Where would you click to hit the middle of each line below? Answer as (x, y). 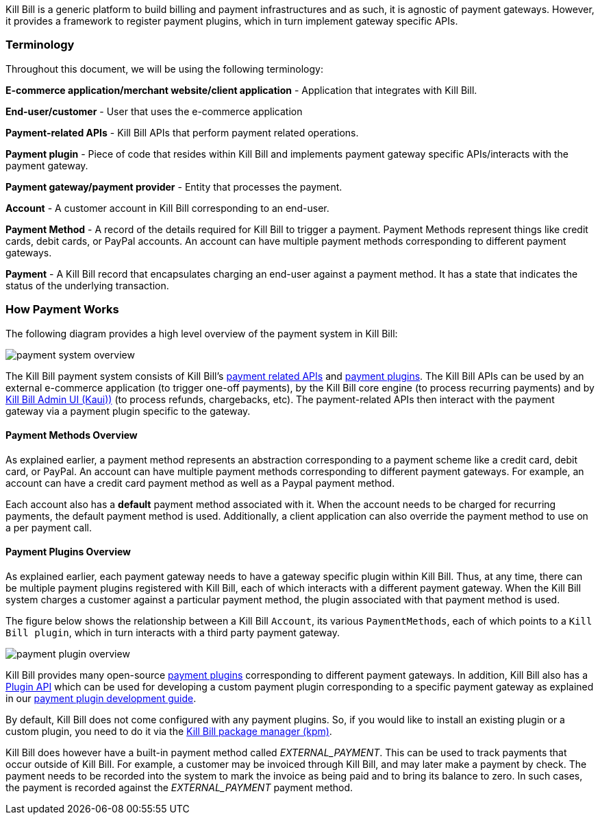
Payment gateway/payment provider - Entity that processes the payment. (174, 186)
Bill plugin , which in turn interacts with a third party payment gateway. (173, 632)
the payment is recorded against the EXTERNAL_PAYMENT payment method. (179, 787)
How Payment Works (62, 310)
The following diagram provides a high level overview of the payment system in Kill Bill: (202, 333)
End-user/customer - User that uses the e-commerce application (154, 111)
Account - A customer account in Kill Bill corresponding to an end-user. (167, 208)
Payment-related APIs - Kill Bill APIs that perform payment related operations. (182, 132)
